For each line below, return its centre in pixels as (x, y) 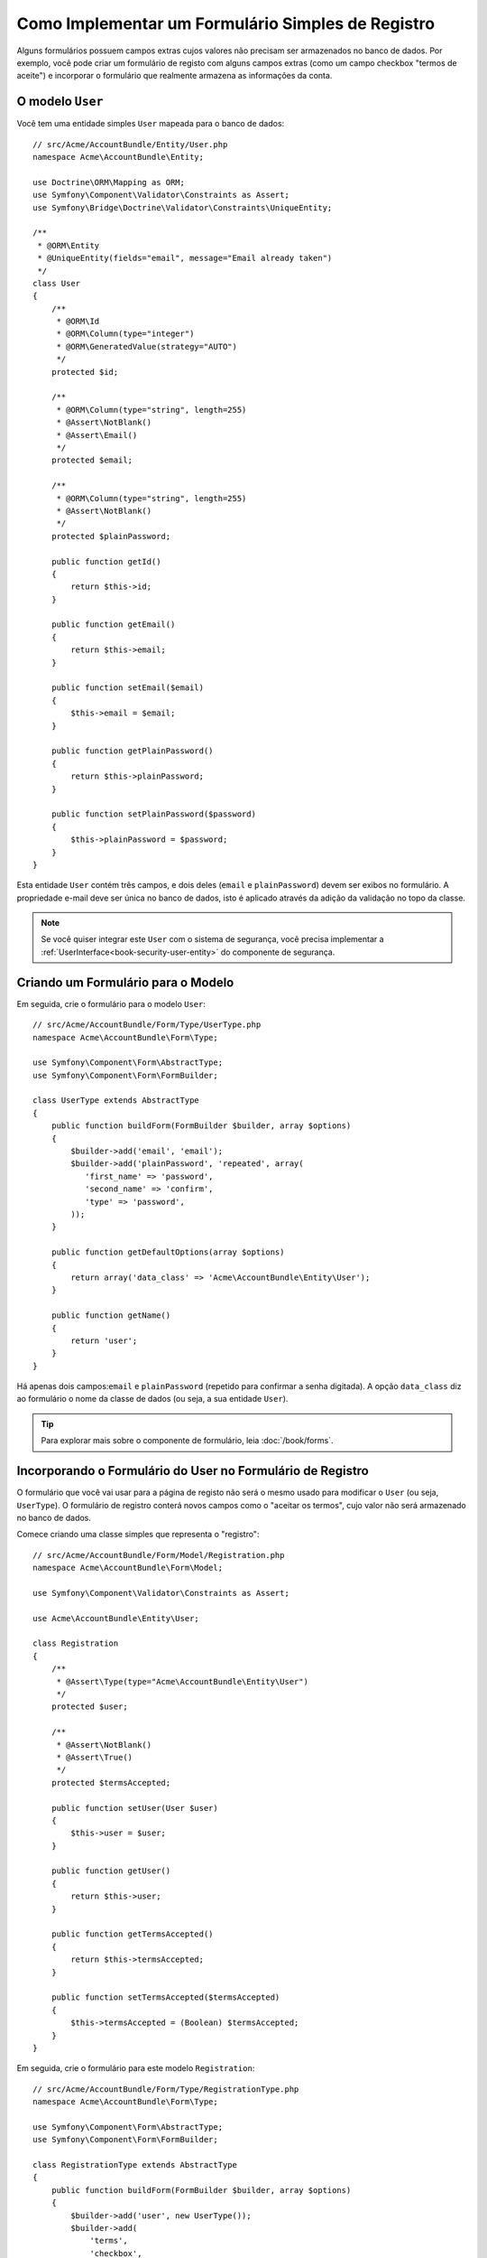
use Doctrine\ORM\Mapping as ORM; (109, 182)
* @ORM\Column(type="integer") (125, 334)
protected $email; (92, 460)
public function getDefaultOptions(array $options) (168, 1252)
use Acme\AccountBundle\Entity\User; (116, 1618)
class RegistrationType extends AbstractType (135, 2165)
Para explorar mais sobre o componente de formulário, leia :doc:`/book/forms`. (187, 1441)
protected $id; (85, 372)
